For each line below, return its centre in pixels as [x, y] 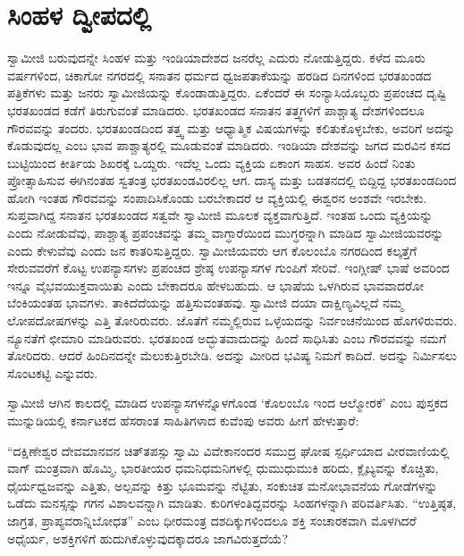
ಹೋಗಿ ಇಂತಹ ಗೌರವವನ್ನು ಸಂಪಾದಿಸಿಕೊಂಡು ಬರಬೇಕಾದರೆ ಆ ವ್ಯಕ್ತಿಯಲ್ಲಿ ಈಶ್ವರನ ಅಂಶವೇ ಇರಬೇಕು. [217, 197]
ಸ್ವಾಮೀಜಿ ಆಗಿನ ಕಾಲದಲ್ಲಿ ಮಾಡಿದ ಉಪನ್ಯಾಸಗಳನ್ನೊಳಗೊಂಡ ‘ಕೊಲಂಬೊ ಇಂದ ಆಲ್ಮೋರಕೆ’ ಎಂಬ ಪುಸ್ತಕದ [228, 403]
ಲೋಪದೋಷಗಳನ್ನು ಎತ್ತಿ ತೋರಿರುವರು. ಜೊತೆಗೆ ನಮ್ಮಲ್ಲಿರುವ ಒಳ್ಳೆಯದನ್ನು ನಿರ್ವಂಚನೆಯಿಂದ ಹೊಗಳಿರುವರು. [232, 320]
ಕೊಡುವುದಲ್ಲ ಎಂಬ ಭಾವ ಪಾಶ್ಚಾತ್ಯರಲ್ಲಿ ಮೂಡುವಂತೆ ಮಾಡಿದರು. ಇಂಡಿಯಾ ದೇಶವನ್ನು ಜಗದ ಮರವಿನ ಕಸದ [229, 145]
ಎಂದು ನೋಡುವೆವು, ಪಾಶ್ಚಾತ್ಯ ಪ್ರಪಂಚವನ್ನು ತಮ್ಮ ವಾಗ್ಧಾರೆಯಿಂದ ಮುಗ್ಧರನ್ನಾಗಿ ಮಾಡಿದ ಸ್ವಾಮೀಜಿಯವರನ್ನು [226, 233]
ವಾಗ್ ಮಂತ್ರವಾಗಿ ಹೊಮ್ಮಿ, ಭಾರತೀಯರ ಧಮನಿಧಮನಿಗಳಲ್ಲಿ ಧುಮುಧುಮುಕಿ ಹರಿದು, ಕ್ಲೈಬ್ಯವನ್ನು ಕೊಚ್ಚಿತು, [223, 468]
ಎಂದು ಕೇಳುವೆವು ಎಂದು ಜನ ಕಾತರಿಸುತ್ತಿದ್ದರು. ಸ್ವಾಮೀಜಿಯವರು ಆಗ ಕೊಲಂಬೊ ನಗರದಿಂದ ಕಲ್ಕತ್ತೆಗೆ [212, 250]
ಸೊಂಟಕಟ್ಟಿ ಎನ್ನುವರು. [53, 372]
